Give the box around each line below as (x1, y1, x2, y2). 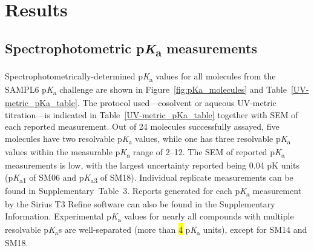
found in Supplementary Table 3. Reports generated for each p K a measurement (5, 184, 302, 198)
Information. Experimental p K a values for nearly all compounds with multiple (5, 209, 294, 224)
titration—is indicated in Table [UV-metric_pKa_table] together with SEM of (5, 108, 298, 121)
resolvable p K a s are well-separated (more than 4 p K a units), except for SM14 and (5, 223, 307, 237)
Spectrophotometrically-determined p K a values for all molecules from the (5, 69, 276, 84)
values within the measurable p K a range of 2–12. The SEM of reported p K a (5, 146, 285, 159)
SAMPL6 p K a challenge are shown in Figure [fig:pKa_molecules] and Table (5, 83, 287, 97)
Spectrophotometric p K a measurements (5, 38, 257, 59)
